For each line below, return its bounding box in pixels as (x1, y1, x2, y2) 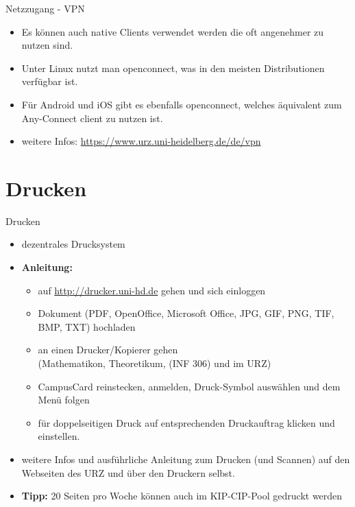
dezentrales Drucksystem (21, 237, 125, 251)
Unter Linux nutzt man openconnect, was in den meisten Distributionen (21, 60, 325, 75)
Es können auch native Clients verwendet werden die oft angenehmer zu (21, 24, 324, 38)
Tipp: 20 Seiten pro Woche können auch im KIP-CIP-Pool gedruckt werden (21, 488, 343, 503)
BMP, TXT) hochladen (38, 319, 136, 333)
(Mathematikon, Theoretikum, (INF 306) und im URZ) (38, 356, 271, 370)
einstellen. (38, 429, 80, 443)
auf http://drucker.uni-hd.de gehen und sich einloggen (38, 283, 266, 297)
